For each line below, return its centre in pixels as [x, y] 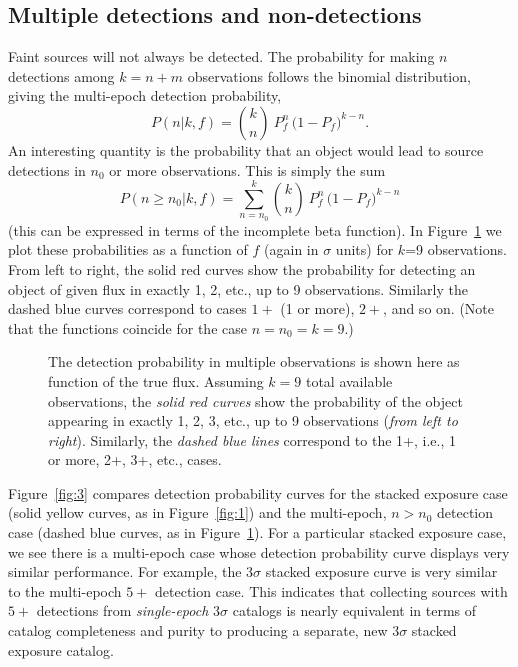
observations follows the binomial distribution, [329, 75]
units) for [364, 249]
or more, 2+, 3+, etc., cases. [135, 459]
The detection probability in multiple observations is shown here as [254, 361]
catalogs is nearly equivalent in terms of [354, 610]
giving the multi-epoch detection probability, [145, 95]
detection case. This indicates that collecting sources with [331, 590]
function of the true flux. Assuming [156, 380]
